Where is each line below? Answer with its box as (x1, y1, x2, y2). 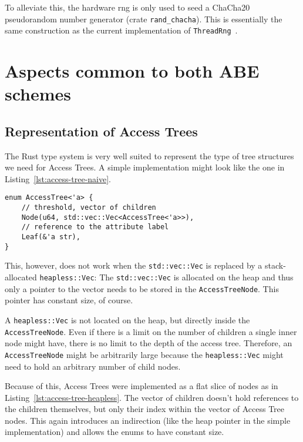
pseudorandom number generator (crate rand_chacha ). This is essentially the (5, 12, 282, 25)
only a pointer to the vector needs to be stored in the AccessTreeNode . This (5, 282, 279, 294)
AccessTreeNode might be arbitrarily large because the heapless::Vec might (5, 348, 284, 360)
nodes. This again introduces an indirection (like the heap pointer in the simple (5, 414, 291, 426)
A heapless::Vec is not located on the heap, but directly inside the (5, 313, 250, 326)
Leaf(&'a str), (21, 233, 80, 242)
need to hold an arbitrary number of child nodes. (5, 360, 181, 372)
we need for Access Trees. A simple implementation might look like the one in (5, 161, 285, 173)
